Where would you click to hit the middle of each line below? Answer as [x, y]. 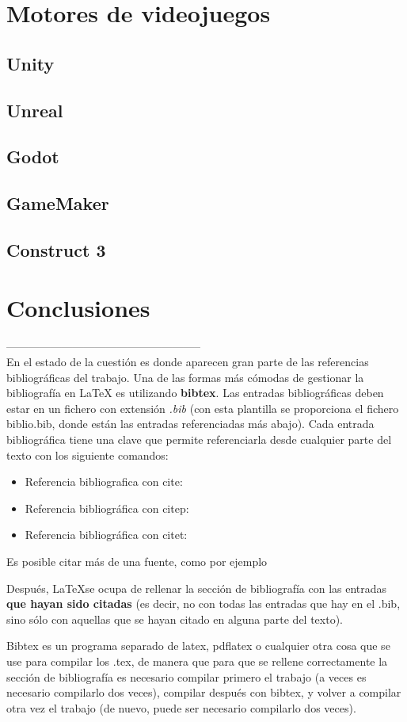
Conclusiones [78, 308]
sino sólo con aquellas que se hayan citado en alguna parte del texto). [175, 619]
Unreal [35, 110]
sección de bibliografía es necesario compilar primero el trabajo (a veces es [186, 676]
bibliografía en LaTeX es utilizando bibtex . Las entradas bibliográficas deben [195, 393]
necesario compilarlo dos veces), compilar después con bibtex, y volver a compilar [204, 692]
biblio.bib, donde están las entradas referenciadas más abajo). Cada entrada [190, 424]
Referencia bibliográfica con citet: [106, 535]
